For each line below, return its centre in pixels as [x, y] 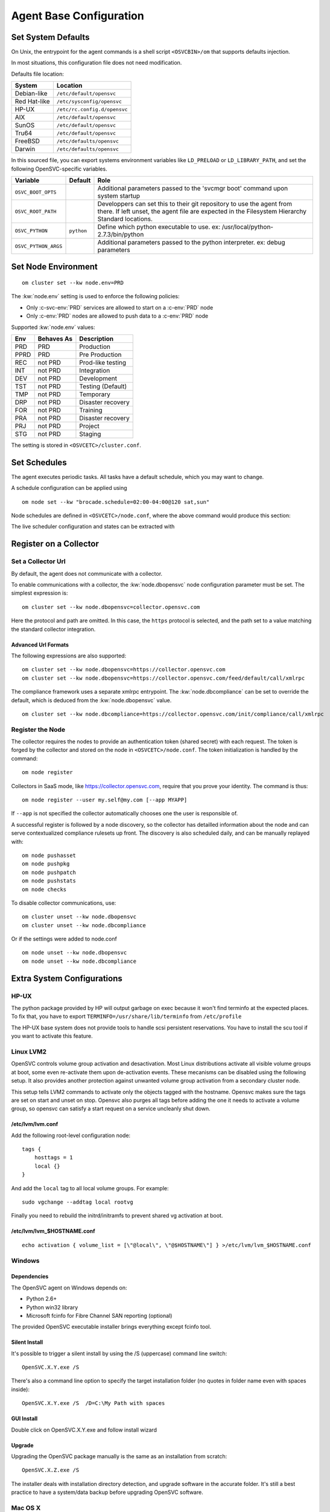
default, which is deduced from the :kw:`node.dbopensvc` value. [91, 700]
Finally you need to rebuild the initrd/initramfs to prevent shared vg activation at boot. [117, 1216]
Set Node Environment [54, 267]
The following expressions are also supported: [69, 656]
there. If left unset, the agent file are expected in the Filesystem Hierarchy [202, 212]
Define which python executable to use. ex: [159, 227]
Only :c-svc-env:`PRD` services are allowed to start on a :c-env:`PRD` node [120, 307]
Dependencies [30, 1277]
